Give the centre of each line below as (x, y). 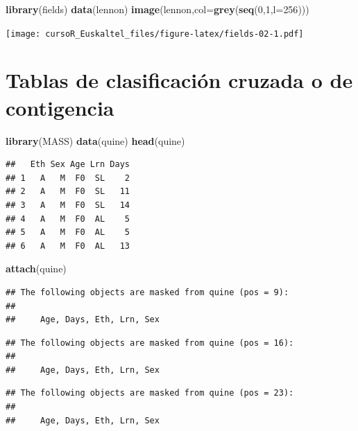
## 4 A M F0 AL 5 (68, 219)
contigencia (60, 107)
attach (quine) (36, 269)
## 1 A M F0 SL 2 (68, 178)
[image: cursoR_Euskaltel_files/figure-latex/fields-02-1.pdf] (155, 34)
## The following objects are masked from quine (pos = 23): (150, 393)
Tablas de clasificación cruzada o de (179, 80)
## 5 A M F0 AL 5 (68, 232)
